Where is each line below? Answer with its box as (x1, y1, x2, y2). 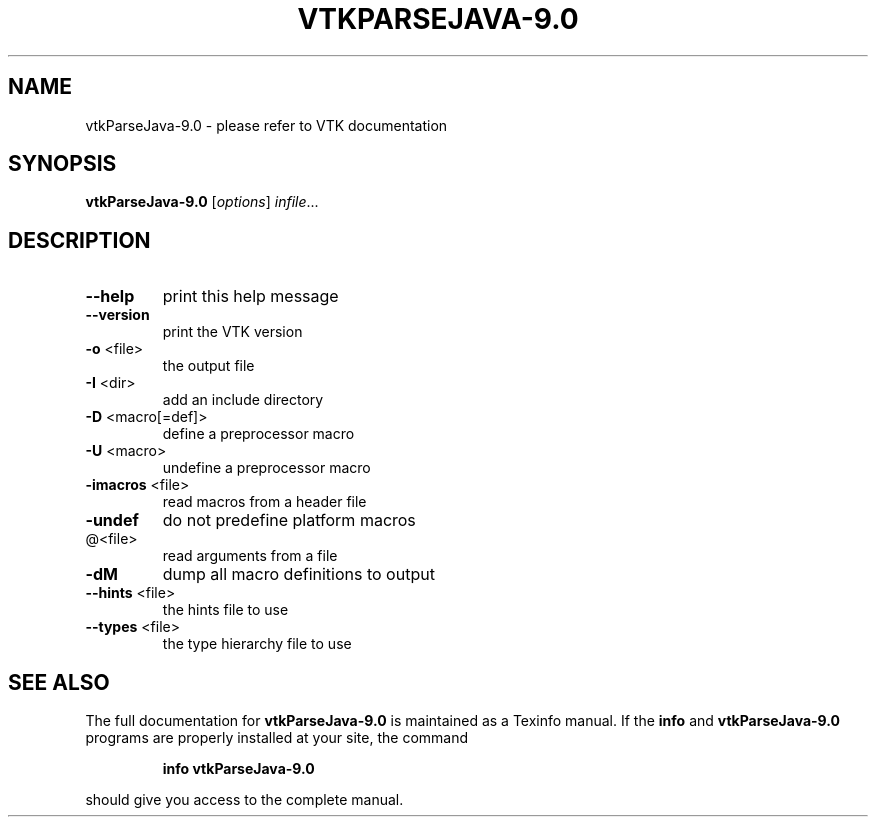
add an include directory (162, 391, 324, 409)
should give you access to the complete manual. (85, 791, 404, 809)
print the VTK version (162, 323, 303, 341)
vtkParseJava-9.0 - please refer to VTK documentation (85, 116, 448, 134)
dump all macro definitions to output (162, 564, 435, 585)
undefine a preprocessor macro (162, 459, 371, 477)
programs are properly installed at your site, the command (85, 729, 469, 747)
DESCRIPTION (8, 227, 151, 253)
